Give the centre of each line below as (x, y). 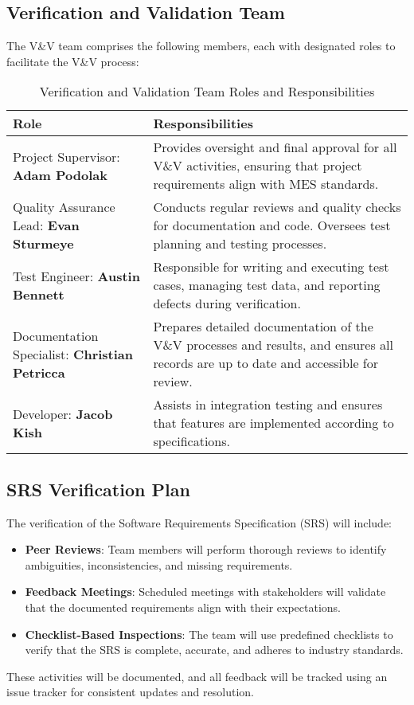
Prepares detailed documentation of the (263, 327)
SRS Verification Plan (98, 489)
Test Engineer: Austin (76, 276)
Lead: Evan (46, 225)
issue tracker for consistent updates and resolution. (130, 692)
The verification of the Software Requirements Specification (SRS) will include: (199, 522)
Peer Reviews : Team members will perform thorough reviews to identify (206, 549)
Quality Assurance (64, 207)
